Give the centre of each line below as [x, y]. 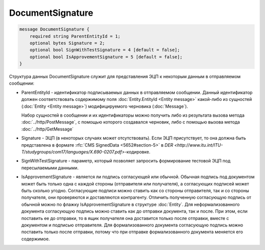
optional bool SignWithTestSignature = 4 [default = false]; [105, 50]
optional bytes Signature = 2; [67, 43]
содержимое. [36, 239]
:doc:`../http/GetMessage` [47, 129]
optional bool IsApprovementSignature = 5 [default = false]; [106, 57]
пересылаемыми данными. [50, 168]
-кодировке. [137, 152]
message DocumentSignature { [54, 29]
